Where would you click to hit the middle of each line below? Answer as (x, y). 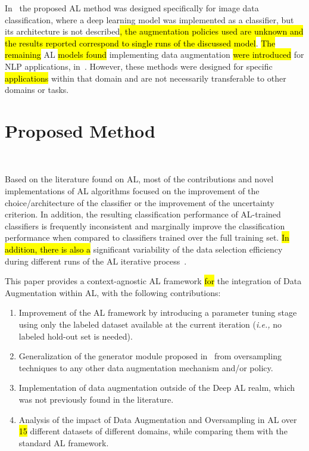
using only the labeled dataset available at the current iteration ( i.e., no (150, 324)
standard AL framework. (64, 442)
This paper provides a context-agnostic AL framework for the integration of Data (153, 281)
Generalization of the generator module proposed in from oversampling (150, 356)
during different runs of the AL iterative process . (96, 261)
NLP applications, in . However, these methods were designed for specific (139, 66)
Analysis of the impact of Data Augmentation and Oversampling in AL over (158, 419)
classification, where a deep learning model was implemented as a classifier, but (149, 19)
